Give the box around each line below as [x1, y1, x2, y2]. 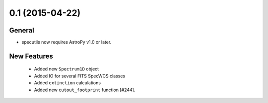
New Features [9, 52, 53, 60]
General [9, 26, 35, 34]
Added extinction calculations [34, 80, 101, 86]
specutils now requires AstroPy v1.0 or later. [21, 39, 112, 45]
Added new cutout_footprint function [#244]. [34, 87, 135, 93]
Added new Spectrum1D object [34, 66, 99, 72]
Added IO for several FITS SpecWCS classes [34, 73, 126, 79]
